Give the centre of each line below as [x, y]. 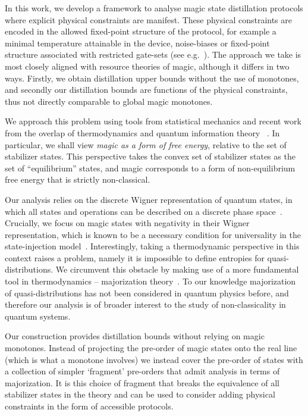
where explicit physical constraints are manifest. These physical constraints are [148, 19]
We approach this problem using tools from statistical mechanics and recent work [153, 121]
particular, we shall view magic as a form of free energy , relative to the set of [146, 144]
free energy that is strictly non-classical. [78, 179]
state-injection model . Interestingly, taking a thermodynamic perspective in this [152, 246]
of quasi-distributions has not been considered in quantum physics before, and [147, 293]
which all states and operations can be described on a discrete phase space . [144, 211]
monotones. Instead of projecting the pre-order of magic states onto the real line [151, 348]
